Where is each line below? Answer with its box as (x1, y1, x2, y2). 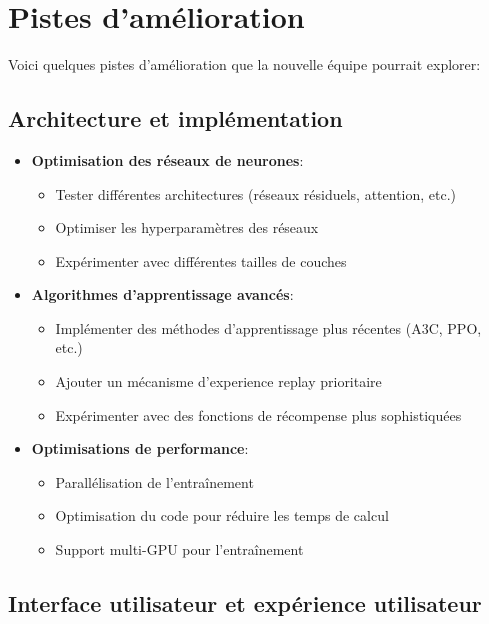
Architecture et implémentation (8, 103, 343, 134)
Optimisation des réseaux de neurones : (31, 149, 304, 170)
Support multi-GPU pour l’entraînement (55, 539, 304, 560)
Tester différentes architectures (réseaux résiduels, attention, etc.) (55, 183, 457, 204)
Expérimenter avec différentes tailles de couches (55, 250, 347, 271)
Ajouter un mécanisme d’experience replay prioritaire (55, 371, 382, 392)
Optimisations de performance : (31, 438, 249, 459)
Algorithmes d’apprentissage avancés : (31, 284, 294, 305)
